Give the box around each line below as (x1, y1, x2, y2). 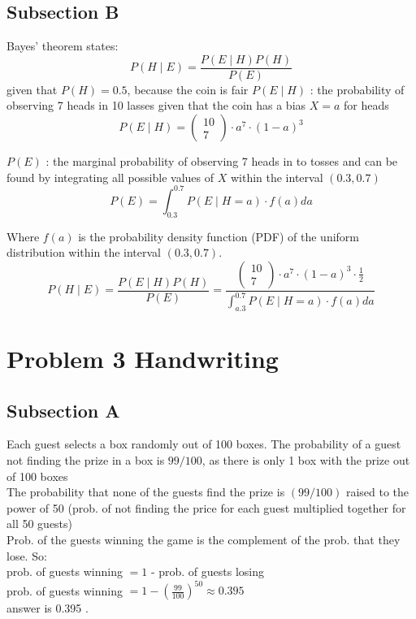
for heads (344, 97, 389, 114)
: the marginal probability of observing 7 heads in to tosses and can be (45, 153, 398, 170)
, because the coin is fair (127, 80, 249, 97)
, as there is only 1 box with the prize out (201, 452, 410, 469)
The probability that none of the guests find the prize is (6, 483, 285, 500)
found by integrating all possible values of (6, 168, 214, 185)
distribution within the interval (6, 244, 161, 261)
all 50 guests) (6, 515, 73, 532)
